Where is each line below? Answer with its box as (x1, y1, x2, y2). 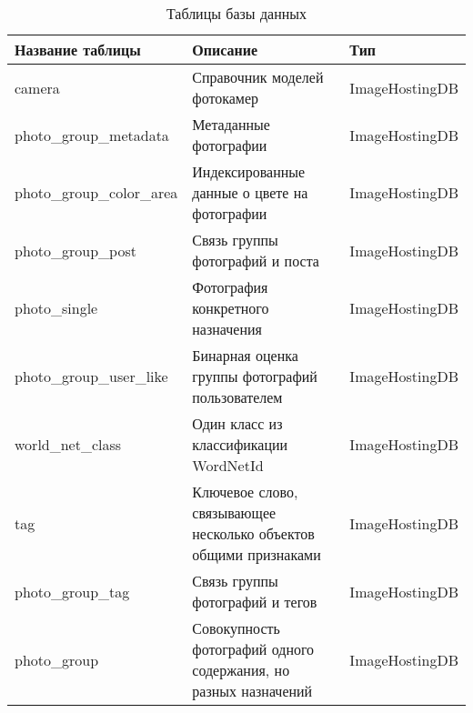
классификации (192, 434, 288, 455)
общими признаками (192, 544, 321, 565)
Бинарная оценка (192, 345, 298, 366)
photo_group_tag (15, 580, 130, 602)
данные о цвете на (192, 182, 308, 203)
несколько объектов (192, 523, 315, 544)
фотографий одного (192, 638, 315, 659)
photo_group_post (15, 239, 136, 261)
